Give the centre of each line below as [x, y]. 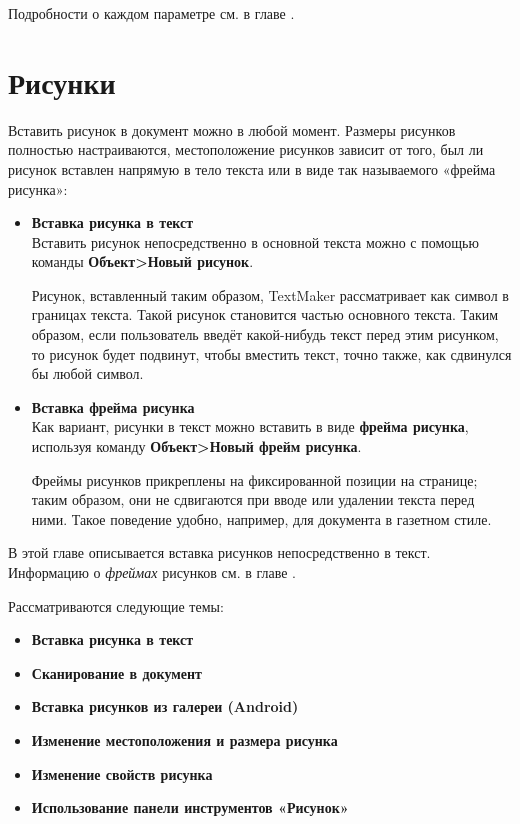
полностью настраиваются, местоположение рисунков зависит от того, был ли [246, 149]
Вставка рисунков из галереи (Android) [165, 706]
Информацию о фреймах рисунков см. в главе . [152, 572]
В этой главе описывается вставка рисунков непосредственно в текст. [219, 552]
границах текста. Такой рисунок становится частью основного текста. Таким [265, 314]
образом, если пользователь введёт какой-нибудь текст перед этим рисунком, [265, 334]
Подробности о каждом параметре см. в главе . [151, 13]
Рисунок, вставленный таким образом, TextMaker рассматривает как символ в [270, 294]
